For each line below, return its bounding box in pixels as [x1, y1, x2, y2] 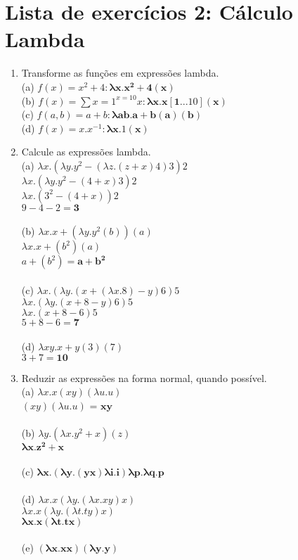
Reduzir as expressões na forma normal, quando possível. [21, 370, 267, 385]
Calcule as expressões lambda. [21, 144, 151, 159]
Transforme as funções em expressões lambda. [21, 65, 219, 80]
